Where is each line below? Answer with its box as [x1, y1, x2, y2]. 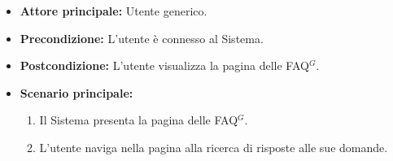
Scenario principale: [20, 84, 133, 101]
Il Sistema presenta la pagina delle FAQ [39, 111, 238, 128]
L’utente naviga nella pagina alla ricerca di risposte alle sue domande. [39, 138, 388, 155]
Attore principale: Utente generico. [20, 2, 207, 19]
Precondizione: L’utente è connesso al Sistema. [20, 29, 264, 46]
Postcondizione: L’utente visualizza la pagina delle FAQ [20, 57, 309, 74]
